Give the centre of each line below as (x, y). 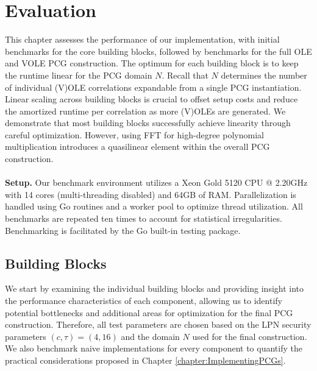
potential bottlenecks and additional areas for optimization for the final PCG (149, 312)
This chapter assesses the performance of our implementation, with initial (142, 39)
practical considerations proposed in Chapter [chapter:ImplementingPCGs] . (145, 360)
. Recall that (185, 75)
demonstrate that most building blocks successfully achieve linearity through (148, 123)
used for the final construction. (250, 336)
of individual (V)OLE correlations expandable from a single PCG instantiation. (153, 87)
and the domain (150, 336)
